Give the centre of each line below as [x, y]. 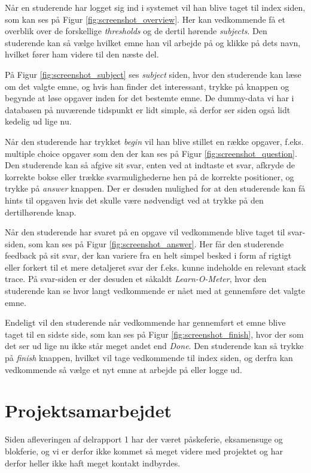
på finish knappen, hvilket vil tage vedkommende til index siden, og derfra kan [149, 358]
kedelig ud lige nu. [38, 121]
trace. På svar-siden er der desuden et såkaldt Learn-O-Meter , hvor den [136, 279]
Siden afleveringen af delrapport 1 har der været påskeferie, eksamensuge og [144, 439]
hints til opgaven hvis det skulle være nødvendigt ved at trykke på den [134, 200]
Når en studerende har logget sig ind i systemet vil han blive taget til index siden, [155, 7]
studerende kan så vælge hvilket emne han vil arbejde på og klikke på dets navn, [153, 42]
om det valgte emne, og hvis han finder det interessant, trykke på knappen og [147, 86]
